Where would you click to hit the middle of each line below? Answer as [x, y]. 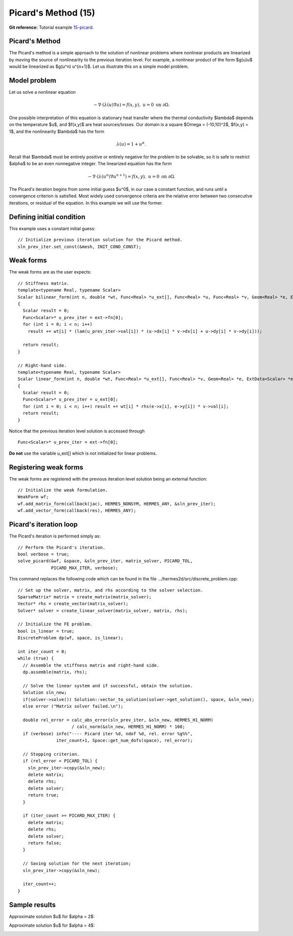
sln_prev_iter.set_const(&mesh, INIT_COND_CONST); [80, 246]
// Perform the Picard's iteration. [62, 547]
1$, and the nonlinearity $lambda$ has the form [57, 131]
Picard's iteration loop [43, 524]
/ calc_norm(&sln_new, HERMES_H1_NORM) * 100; [128, 727]
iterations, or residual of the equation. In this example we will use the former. [86, 203]
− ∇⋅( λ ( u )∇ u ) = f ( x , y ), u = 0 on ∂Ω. [132, 105]
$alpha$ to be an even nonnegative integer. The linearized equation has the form [90, 164]
